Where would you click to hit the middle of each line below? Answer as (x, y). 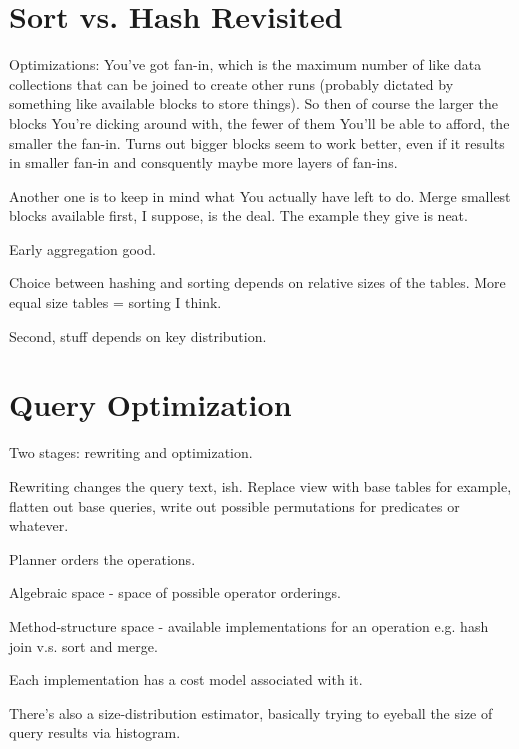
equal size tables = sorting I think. (115, 302)
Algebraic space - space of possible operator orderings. (175, 592)
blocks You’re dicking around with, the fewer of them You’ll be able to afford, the (259, 122)
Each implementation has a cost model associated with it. (186, 679)
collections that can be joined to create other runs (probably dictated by (231, 83)
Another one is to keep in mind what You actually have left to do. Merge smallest (260, 195)
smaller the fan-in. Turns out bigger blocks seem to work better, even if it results (257, 142)
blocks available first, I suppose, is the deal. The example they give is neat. (238, 215)
